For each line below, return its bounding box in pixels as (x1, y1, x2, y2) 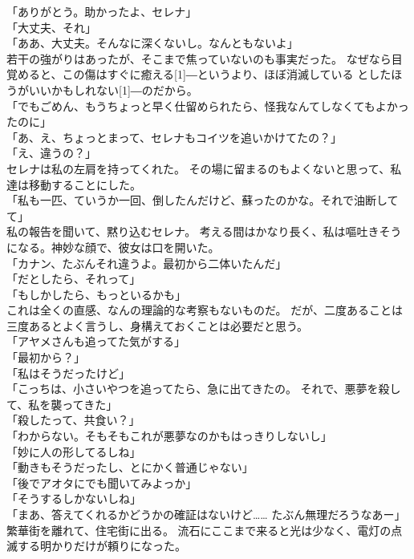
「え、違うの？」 (6, 144, 96, 161)
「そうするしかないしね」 (6, 490, 141, 507)
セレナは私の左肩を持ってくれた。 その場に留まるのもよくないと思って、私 (6, 160, 402, 176)
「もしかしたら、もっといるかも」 (6, 286, 186, 302)
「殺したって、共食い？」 (6, 411, 140, 428)
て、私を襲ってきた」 (6, 395, 118, 412)
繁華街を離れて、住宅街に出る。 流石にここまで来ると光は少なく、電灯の (6, 521, 392, 538)
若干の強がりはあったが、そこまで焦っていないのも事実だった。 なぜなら (6, 50, 392, 67)
